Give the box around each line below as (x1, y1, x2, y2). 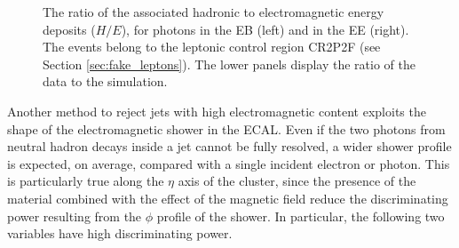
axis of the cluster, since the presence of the (178, 172, 416, 190)
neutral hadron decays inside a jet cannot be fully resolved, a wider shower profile (7, 137, 452, 156)
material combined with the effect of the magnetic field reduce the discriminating (7, 188, 448, 207)
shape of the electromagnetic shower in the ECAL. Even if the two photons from (7, 119, 446, 138)
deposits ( (43, 20, 96, 38)
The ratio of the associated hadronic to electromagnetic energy (43, 3, 384, 20)
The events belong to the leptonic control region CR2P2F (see (43, 37, 381, 56)
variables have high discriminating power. (7, 224, 233, 243)
